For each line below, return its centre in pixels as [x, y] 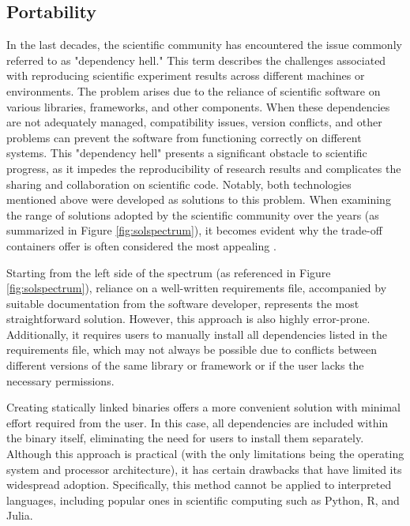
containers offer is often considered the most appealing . [141, 245]
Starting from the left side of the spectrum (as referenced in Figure [169, 272]
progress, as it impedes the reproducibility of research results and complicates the [204, 168]
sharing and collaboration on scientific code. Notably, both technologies [179, 184]
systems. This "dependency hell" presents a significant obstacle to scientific [187, 153]
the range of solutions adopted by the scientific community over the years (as [193, 214]
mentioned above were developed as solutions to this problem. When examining [199, 199]
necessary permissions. [60, 380]
